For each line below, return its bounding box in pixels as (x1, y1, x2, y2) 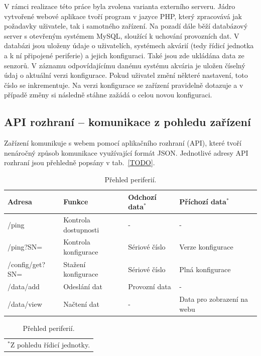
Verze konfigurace (179, 242, 233, 252)
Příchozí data (179, 196, 226, 207)
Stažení (63, 259, 86, 269)
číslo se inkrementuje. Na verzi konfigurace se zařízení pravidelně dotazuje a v (4, 79, 243, 90)
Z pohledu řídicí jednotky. (10, 339, 90, 349)
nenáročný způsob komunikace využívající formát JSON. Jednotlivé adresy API (4, 147, 248, 158)
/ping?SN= (8, 242, 43, 252)
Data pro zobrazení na (179, 294, 248, 304)
